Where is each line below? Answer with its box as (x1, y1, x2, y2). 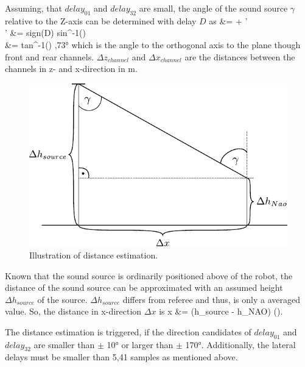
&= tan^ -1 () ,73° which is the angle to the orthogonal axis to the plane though (5, 38, 301, 51)
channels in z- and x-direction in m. (5, 62, 138, 75)
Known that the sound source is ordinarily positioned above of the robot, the (5, 269, 293, 282)
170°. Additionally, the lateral (185, 338, 296, 351)
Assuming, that (5, 2, 62, 14)
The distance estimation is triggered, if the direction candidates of (5, 325, 251, 338)
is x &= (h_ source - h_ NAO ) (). (159, 305, 283, 318)
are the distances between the (184, 50, 295, 63)
